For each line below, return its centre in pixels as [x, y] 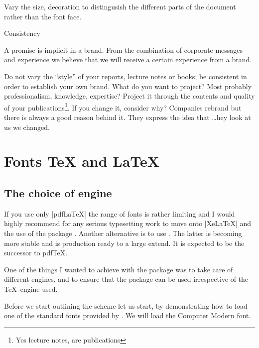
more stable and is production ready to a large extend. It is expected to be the [124, 243]
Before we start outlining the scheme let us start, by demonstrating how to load [126, 305]
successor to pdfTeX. [36, 253]
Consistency [22, 33]
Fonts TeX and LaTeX [82, 161]
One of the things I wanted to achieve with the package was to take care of [119, 269]
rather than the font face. [43, 16]
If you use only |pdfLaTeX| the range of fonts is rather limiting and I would [120, 213]
